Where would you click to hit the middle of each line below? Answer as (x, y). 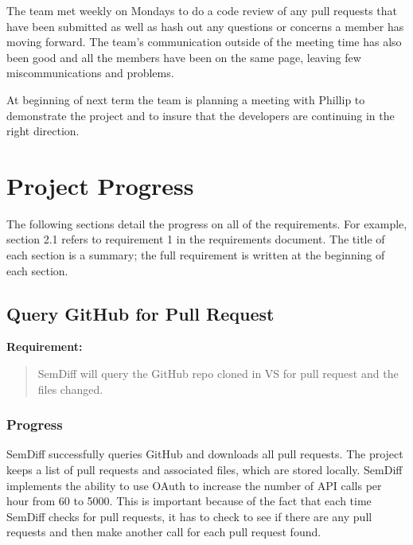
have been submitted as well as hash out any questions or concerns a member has (205, 26)
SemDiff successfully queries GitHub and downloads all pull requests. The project (205, 454)
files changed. (70, 389)
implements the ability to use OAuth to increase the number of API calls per (194, 485)
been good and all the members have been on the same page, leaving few (184, 57)
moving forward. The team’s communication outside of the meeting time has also (204, 42)
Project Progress (100, 185)
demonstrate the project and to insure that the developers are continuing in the (201, 115)
